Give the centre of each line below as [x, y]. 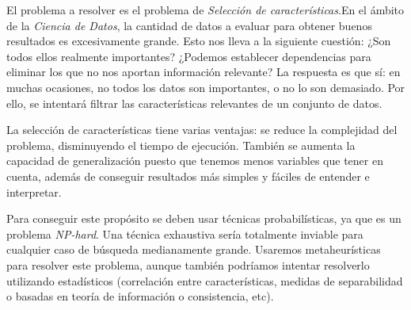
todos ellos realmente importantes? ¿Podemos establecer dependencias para [189, 56]
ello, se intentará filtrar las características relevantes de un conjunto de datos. [194, 103]
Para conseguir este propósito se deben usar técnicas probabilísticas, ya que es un [204, 218]
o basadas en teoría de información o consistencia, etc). [140, 296]
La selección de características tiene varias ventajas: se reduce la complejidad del [202, 130]
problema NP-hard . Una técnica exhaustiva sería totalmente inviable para [185, 233]
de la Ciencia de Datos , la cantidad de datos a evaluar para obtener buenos [189, 25]
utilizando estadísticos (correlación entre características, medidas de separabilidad [205, 280]
